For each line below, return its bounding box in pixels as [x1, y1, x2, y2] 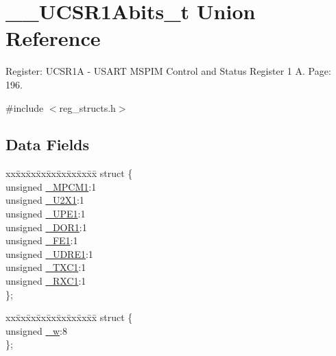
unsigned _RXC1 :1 [5, 274, 86, 288]
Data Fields [5, 134, 90, 155]
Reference [5, 24, 101, 52]
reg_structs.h [59, 100, 116, 115]
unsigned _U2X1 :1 [5, 193, 84, 207]
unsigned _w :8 [5, 323, 67, 337]
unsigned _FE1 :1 [5, 233, 78, 248]
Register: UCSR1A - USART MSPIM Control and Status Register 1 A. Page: [5, 64, 331, 78]
